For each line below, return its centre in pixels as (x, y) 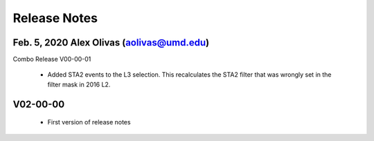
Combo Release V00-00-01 (52, 59)
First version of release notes (89, 122)
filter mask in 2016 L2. (79, 84)
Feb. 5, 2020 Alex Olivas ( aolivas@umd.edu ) (111, 43)
